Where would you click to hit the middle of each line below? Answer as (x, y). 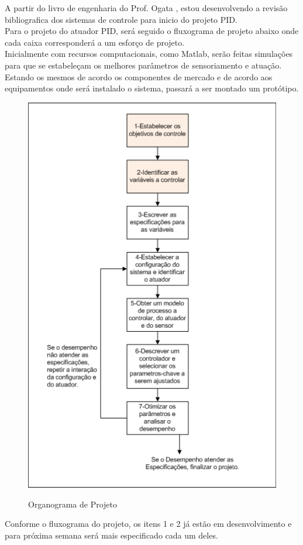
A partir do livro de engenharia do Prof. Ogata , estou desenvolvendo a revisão (146, 8)
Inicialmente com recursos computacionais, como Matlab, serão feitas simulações (149, 54)
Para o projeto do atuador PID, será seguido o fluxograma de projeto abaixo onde (152, 31)
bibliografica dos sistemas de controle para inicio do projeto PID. (121, 19)
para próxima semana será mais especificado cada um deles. (111, 535)
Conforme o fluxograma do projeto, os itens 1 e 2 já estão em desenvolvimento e (148, 524)
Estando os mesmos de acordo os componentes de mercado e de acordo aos (139, 76)
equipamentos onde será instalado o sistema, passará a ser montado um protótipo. (152, 88)
